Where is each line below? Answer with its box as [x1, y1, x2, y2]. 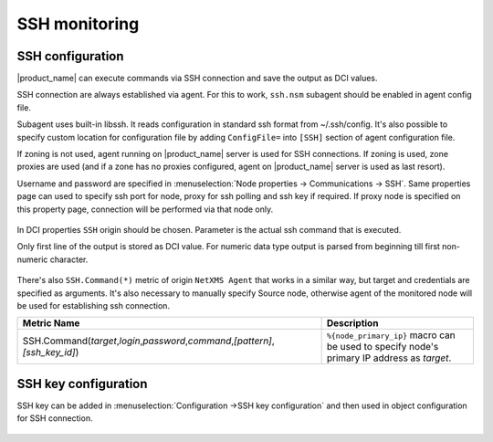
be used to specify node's [326, 341, 439, 353]
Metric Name [22, 317, 80, 330]
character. [49, 254, 89, 265]
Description [326, 317, 379, 330]
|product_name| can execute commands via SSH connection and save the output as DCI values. [16, 73, 378, 84]
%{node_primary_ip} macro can [326, 329, 456, 342]
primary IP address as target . [326, 352, 452, 364]
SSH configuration [16, 48, 124, 64]
